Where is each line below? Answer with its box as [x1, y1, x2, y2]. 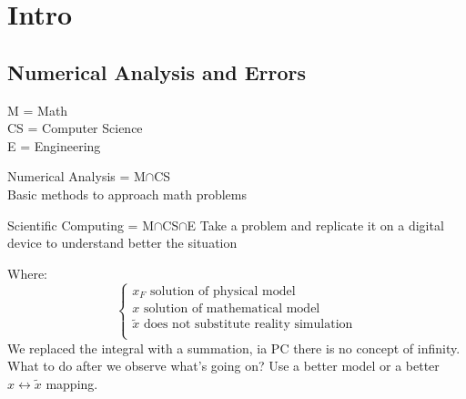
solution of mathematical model [143, 302, 320, 316]
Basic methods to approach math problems [7, 184, 247, 203]
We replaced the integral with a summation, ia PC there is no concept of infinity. [7, 338, 461, 357]
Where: [7, 263, 47, 282]
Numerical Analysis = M [7, 167, 146, 186]
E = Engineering [7, 136, 101, 155]
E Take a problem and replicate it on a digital [187, 215, 444, 234]
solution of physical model [150, 284, 296, 298]
